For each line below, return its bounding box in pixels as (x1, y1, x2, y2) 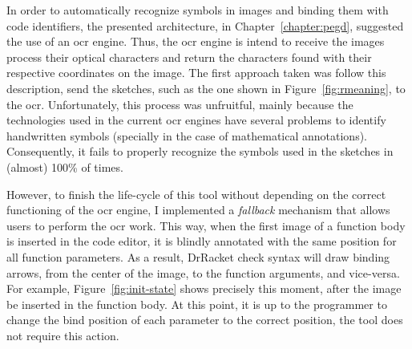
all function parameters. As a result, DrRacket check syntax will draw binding (6, 248, 390, 265)
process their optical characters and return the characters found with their (6, 48, 372, 65)
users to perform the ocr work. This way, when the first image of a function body (6, 217, 406, 233)
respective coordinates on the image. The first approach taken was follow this (6, 64, 386, 81)
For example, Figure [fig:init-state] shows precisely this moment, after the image (6, 280, 402, 297)
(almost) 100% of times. (6, 158, 123, 175)
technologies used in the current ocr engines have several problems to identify (6, 112, 386, 128)
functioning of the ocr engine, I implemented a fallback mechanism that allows (6, 201, 390, 218)
